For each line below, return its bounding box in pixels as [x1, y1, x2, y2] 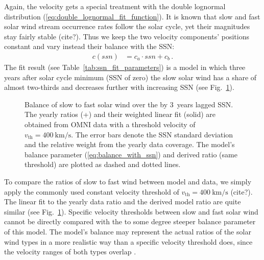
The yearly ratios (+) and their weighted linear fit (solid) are [25, 109, 216, 120]
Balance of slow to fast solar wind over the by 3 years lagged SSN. [25, 99, 233, 109]
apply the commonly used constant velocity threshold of [4, 186, 179, 197]
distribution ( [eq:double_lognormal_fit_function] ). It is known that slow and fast [4, 11, 260, 21]
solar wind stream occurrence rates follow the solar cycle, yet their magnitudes [4, 21, 250, 32]
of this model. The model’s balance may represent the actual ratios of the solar [4, 226, 251, 237]
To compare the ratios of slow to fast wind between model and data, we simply [4, 176, 252, 186]
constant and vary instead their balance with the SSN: [4, 41, 175, 52]
